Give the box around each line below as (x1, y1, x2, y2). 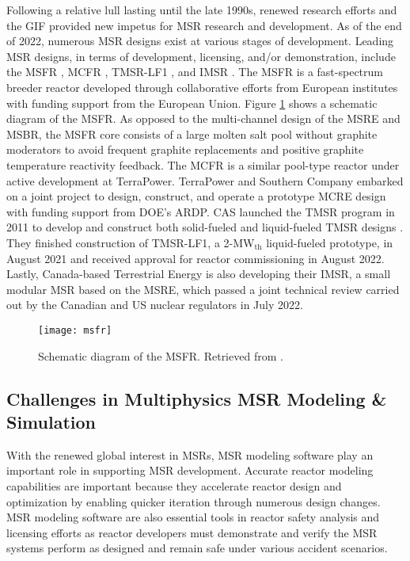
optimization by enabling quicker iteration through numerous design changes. (6, 493, 381, 509)
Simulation (6, 409, 97, 433)
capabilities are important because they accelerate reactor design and (6, 477, 342, 494)
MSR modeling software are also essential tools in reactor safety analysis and (6, 509, 380, 525)
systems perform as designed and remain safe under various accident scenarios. (6, 540, 388, 556)
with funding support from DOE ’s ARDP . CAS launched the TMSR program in (6, 203, 395, 219)
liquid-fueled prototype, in (266, 234, 393, 250)
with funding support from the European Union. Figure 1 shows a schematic (6, 94, 378, 111)
